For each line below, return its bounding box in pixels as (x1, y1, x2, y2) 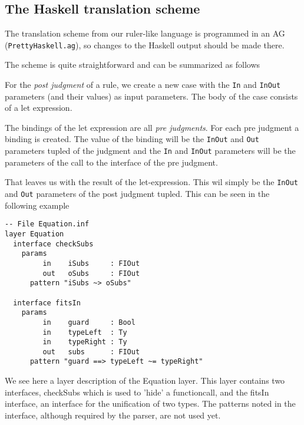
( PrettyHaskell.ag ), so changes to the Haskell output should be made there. (5, 38, 285, 51)
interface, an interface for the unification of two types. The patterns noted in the (5, 397, 296, 410)
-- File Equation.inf (5, 220, 90, 229)
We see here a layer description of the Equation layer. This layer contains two (5, 374, 285, 387)
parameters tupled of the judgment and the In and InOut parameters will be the (5, 144, 296, 157)
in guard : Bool (42, 318, 136, 327)
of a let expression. (5, 101, 72, 114)
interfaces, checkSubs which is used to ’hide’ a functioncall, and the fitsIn (5, 386, 269, 398)
